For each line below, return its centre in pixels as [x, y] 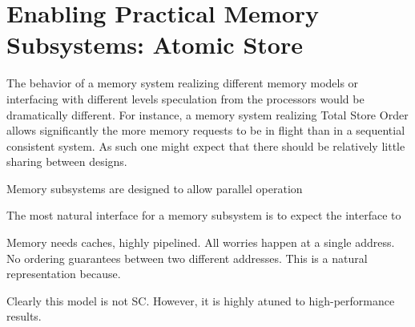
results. [24, 316]
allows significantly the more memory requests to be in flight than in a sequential [206, 130]
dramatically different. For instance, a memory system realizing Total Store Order [207, 114]
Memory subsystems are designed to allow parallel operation [155, 188]
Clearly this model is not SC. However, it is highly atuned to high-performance [201, 300]
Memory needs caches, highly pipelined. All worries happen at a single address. [201, 242]
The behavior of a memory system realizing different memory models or [183, 83]
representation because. [64, 274]
